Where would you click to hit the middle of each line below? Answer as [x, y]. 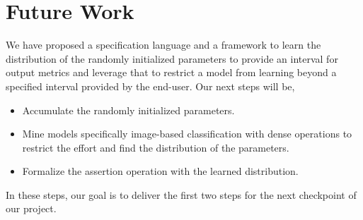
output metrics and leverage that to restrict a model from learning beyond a [171, 72]
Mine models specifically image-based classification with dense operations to [187, 134]
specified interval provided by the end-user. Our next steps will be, [150, 86]
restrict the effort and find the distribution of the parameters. [156, 147]
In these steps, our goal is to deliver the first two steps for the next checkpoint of [181, 194]
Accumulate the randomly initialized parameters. [128, 110]
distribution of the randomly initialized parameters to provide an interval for [172, 58]
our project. [31, 208]
